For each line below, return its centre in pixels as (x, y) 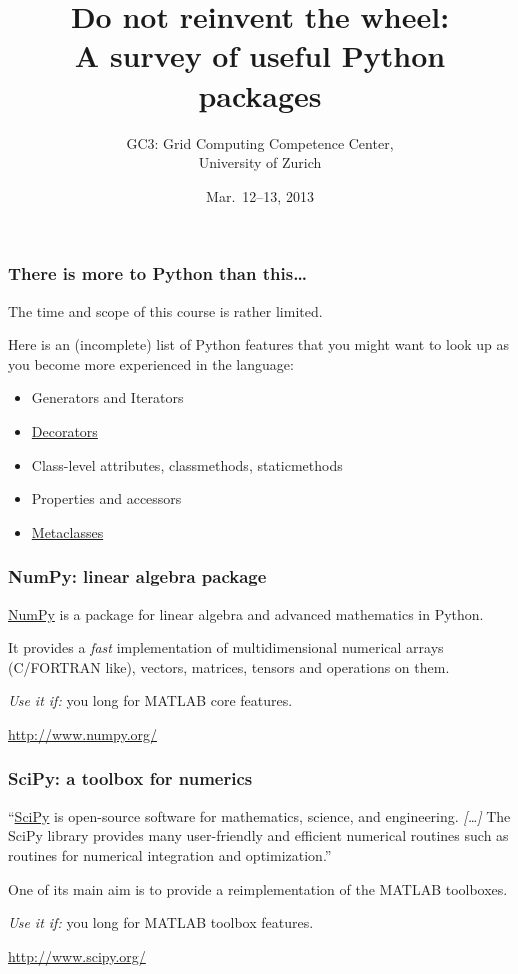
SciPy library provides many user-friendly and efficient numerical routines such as (258, 835)
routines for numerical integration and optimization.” (170, 854)
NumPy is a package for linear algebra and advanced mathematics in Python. (246, 613)
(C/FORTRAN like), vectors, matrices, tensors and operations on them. (229, 666)
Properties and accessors (106, 498)
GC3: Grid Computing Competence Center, (260, 142)
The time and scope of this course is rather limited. (165, 310)
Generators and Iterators (107, 397)
